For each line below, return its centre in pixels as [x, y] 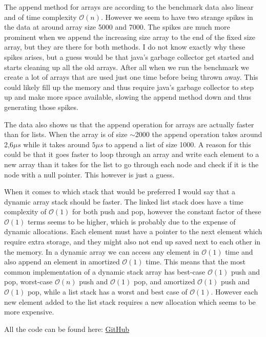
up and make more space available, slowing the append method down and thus [128, 97]
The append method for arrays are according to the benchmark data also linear [129, 7]
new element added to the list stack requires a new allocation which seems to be [130, 301]
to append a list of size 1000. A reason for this [178, 144]
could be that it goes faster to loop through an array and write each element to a [132, 154]
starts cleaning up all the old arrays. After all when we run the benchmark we [127, 67]
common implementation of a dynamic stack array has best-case [105, 271]
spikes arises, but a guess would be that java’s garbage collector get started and [129, 57]
